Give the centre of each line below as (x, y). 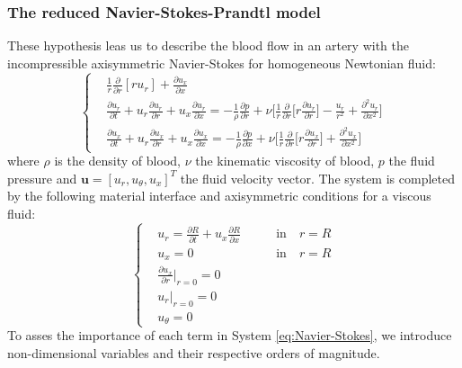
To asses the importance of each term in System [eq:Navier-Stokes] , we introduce (230, 335)
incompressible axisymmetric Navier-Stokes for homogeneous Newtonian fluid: (222, 63)
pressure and (42, 178)
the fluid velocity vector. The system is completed (317, 178)
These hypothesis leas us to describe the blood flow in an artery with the (209, 45)
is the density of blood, (117, 161)
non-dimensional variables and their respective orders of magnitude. (194, 352)
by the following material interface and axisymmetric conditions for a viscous (219, 196)
